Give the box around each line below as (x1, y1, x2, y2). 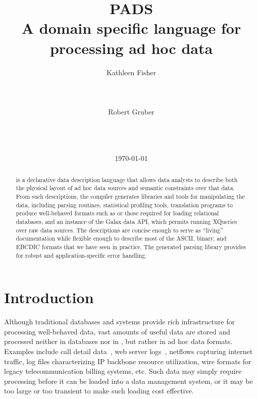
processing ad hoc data (49, 37, 213, 58)
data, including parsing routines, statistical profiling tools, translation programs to (16, 200, 233, 209)
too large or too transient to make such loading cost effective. (4, 385, 194, 396)
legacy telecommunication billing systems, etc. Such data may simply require (4, 366, 242, 376)
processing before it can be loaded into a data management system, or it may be (4, 375, 253, 386)
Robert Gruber (108, 106, 155, 117)
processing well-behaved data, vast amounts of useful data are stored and (4, 326, 230, 336)
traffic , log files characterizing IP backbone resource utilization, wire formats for (4, 356, 251, 366)
